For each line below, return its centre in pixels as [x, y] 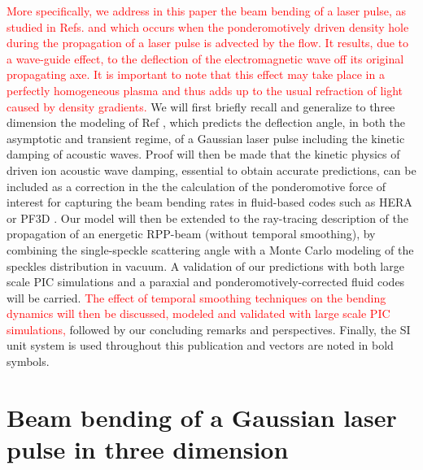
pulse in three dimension [148, 449]
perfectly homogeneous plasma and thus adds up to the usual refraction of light [205, 90]
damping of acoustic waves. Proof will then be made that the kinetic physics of [203, 154]
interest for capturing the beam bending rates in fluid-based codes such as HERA [209, 202]
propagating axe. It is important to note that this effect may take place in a [196, 74]
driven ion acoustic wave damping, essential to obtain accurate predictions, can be [211, 170]
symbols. [28, 361]
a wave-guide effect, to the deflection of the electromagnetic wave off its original [205, 58]
